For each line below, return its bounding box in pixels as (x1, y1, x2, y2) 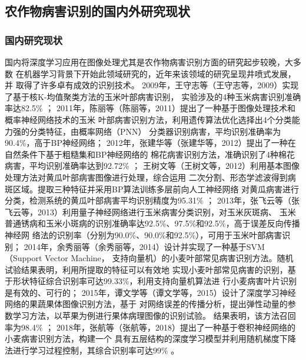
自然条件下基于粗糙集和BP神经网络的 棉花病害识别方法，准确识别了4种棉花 (5, 148, 295, 160)
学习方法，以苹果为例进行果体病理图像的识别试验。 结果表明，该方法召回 (12, 309, 296, 322)
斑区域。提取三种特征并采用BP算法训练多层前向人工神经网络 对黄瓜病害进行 (5, 182, 300, 195)
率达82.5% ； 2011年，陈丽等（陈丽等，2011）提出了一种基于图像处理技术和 (5, 102, 295, 114)
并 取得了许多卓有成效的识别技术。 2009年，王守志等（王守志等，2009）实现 (5, 79, 299, 91)
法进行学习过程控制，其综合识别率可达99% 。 (5, 344, 179, 356)
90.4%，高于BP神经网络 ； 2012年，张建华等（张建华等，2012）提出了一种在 (5, 136, 296, 149)
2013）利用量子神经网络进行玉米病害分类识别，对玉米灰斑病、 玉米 (37, 205, 296, 218)
